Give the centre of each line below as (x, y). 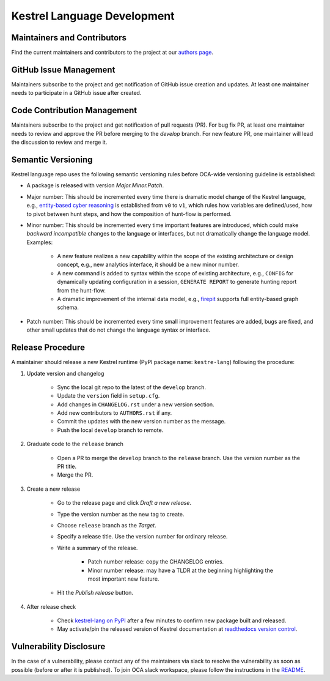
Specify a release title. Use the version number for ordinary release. (142, 537)
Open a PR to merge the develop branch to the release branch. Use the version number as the (179, 458)
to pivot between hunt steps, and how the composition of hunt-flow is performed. (129, 214)
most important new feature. (123, 579)
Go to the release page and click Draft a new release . (124, 503)
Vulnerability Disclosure (58, 646)
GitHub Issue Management (63, 69)
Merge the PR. (75, 475)
